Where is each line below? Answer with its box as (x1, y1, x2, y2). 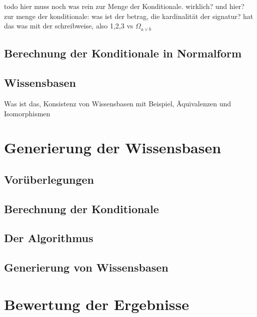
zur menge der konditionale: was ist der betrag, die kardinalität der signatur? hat (4, 10, 253, 21)
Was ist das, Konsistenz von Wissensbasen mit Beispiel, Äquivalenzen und (4, 98, 231, 108)
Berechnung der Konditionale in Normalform (4, 45, 242, 61)
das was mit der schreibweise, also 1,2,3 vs (4, 20, 133, 31)
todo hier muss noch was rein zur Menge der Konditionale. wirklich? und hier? (4, 1, 244, 11)
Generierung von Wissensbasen (4, 260, 168, 275)
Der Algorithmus (4, 230, 93, 246)
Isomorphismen (4, 108, 50, 118)
